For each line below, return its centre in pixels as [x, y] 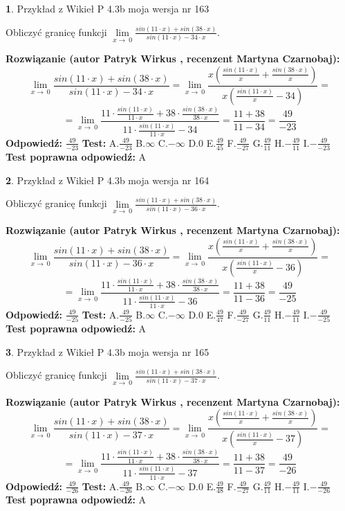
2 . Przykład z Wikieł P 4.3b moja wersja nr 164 [108, 180]
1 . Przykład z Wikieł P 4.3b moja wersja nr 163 [108, 8]
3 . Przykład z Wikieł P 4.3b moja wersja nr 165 [108, 351]
